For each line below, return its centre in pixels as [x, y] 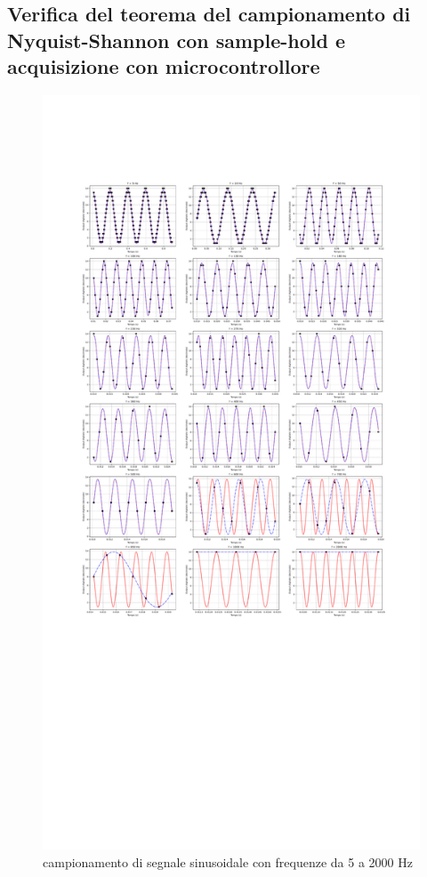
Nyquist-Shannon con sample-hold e [177, 40]
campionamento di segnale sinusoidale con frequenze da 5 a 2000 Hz [228, 861]
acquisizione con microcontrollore [164, 66]
